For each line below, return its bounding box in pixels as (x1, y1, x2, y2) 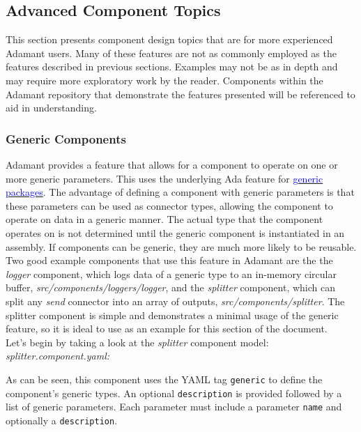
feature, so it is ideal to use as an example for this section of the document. (6, 321, 328, 336)
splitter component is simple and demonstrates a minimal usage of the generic (6, 307, 339, 322)
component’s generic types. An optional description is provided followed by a (6, 385, 342, 400)
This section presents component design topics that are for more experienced (6, 32, 333, 47)
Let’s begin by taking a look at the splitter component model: (6, 334, 269, 349)
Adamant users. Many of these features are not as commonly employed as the (6, 45, 337, 60)
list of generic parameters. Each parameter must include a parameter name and (6, 399, 342, 414)
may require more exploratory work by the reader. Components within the (6, 72, 323, 87)
